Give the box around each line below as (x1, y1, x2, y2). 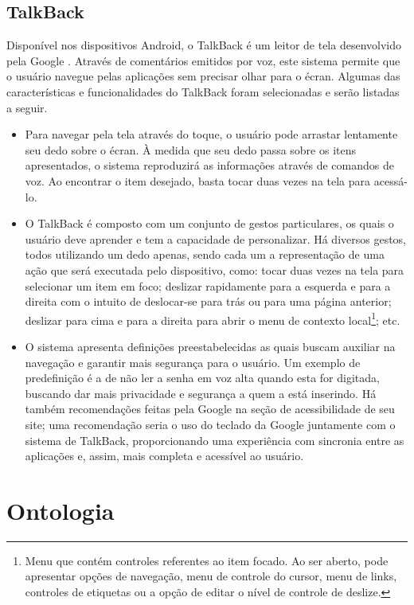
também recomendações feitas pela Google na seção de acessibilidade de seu (25, 400, 395, 417)
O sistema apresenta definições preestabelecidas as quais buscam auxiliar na (25, 338, 396, 354)
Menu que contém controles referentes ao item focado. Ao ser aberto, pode (25, 552, 389, 568)
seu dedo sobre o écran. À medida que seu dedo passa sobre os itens (25, 141, 357, 158)
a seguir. (6, 99, 48, 115)
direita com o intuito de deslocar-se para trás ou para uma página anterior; (25, 293, 392, 310)
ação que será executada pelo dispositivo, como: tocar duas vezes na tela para (25, 261, 404, 278)
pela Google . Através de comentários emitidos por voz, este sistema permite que (6, 52, 400, 68)
